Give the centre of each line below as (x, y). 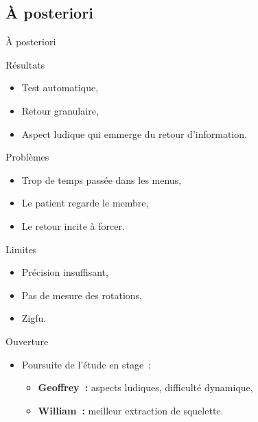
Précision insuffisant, (65, 272)
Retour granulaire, (60, 110)
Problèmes (27, 157)
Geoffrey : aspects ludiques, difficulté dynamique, (145, 387)
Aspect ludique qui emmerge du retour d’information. (134, 133)
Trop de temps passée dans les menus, (102, 179)
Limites (21, 249)
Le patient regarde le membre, (85, 203)
